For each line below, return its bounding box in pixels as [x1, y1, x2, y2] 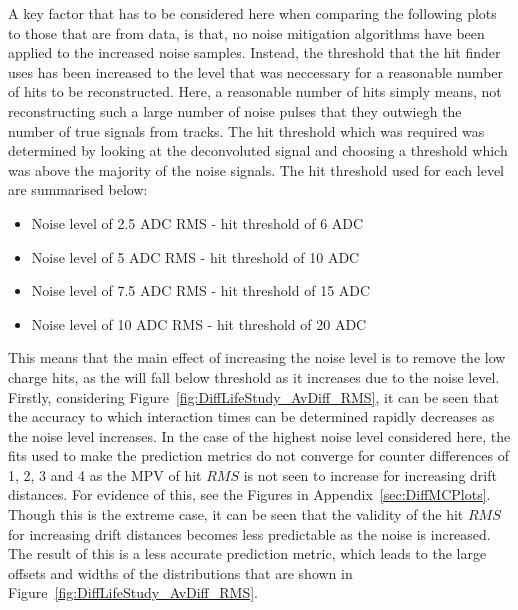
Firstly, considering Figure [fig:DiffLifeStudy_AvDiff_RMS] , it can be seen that [8, 386, 499, 407]
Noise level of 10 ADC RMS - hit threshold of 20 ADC [31, 313, 367, 334]
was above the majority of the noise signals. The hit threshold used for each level [8, 159, 504, 180]
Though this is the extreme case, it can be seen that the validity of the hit [8, 504, 464, 525]
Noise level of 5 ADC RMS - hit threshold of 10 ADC [31, 246, 360, 267]
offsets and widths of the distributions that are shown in [8, 562, 353, 583]
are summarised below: [8, 179, 148, 200]
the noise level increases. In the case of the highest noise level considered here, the [8, 425, 511, 446]
